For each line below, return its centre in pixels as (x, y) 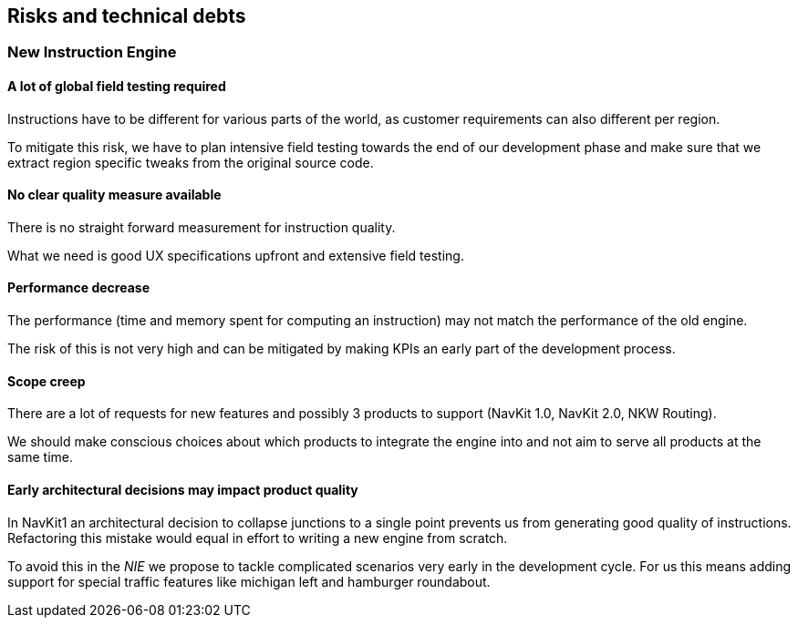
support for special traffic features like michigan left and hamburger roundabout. (249, 581)
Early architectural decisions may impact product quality (183, 489)
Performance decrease (78, 288)
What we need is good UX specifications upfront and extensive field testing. (236, 255)
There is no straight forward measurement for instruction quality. (202, 227)
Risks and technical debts (127, 16)
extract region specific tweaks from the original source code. (191, 162)
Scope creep (47, 381)
